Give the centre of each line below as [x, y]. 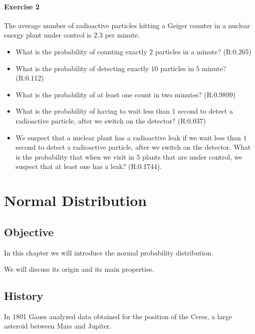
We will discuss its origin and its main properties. [79, 269]
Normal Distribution [75, 200]
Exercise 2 [22, 6]
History [24, 296]
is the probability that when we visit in [75, 156]
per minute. [123, 35]
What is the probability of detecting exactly [82, 68]
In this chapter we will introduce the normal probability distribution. [109, 252]
